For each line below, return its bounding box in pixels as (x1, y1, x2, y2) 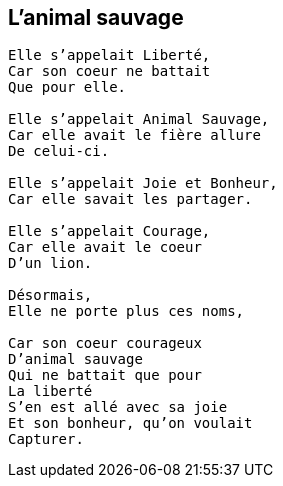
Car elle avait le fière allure (8, 127, 261, 144)
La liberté (8, 383, 93, 400)
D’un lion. (8, 255, 93, 272)
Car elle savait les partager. (8, 191, 253, 208)
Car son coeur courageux (8, 335, 202, 352)
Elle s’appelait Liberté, (8, 47, 211, 64)
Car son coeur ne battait (8, 63, 211, 80)
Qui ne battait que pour (8, 367, 202, 384)
